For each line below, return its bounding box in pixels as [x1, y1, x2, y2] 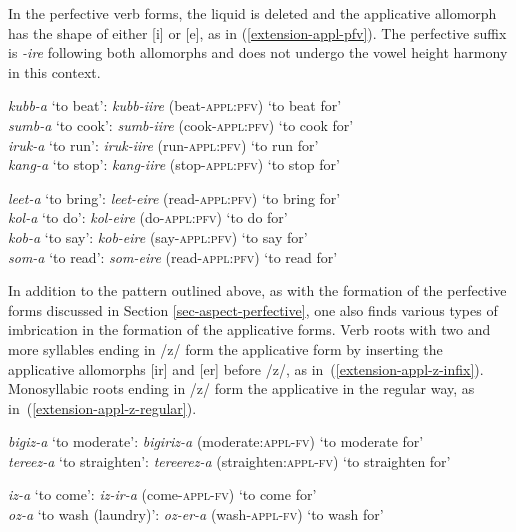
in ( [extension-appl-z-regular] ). [8, 397, 197, 418]
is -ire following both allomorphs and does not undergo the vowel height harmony [8, 42, 508, 63]
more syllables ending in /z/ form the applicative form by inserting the [8, 338, 443, 359]
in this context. [8, 61, 101, 82]
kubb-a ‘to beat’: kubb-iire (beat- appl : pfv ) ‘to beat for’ [8, 95, 342, 116]
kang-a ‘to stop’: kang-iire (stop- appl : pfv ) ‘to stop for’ [8, 154, 340, 175]
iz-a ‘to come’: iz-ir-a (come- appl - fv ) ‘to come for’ [8, 484, 317, 505]
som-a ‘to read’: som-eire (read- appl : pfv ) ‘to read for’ [8, 246, 338, 267]
